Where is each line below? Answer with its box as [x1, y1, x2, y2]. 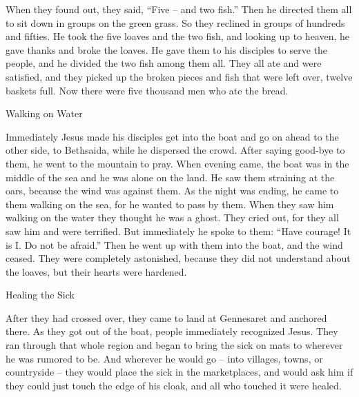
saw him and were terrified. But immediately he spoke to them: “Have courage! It [6, 223, 351, 238]
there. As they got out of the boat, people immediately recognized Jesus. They [6, 324, 338, 338]
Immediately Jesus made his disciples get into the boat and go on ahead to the [6, 129, 339, 143]
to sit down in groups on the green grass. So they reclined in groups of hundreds [6, 15, 345, 30]
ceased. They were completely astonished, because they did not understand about [6, 251, 351, 265]
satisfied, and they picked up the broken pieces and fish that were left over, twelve [6, 69, 353, 83]
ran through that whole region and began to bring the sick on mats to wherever [6, 338, 343, 352]
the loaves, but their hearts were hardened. [6, 264, 187, 278]
